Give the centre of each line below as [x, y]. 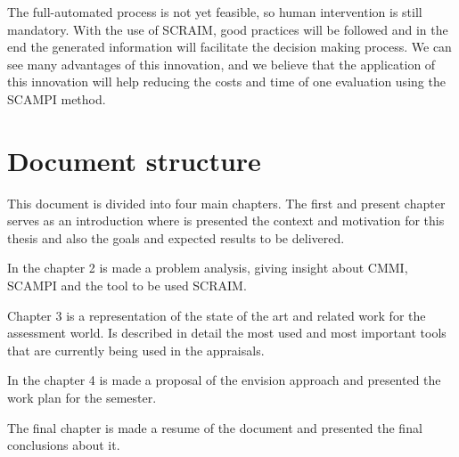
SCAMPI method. [57, 98]
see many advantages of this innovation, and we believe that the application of [221, 64]
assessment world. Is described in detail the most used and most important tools [227, 333]
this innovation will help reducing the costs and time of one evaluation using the [226, 82]
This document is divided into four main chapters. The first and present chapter [226, 203]
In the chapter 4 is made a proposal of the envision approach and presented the [224, 380]
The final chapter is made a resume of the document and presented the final [215, 427]
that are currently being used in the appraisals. [136, 350]
